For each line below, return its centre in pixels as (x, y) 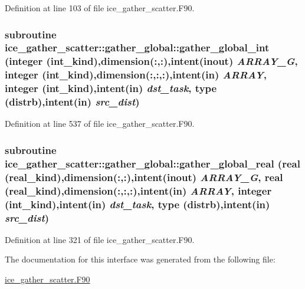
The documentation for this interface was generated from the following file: (140, 259)
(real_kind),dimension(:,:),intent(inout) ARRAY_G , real (144, 177)
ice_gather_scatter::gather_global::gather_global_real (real (152, 163)
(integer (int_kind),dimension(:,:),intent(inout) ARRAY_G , (151, 61)
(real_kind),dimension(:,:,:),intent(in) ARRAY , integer (138, 190)
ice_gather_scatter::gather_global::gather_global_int (137, 47)
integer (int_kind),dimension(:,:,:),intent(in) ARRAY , (136, 75)
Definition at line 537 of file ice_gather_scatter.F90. (100, 124)
